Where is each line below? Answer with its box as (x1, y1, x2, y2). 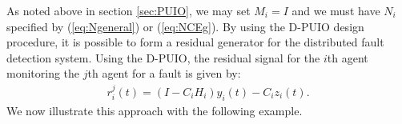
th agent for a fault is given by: (87, 65, 241, 82)
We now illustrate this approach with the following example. (6, 102, 303, 118)
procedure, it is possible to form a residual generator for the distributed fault (6, 34, 384, 50)
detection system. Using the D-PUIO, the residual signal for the (6, 49, 320, 66)
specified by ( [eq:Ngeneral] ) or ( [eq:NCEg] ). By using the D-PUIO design (6, 18, 364, 34)
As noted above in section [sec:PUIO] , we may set (6, 2, 251, 18)
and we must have (291, 2, 380, 18)
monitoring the (6, 65, 80, 82)
